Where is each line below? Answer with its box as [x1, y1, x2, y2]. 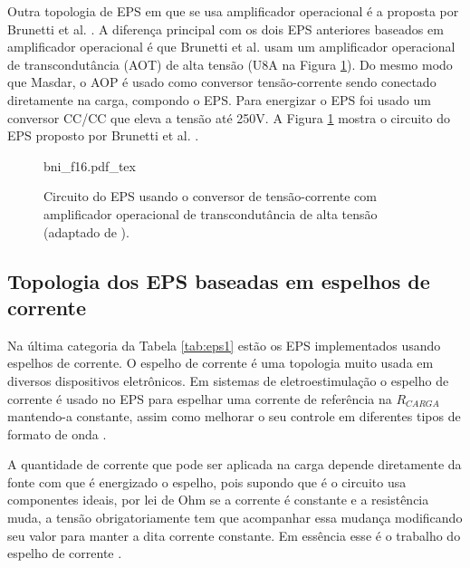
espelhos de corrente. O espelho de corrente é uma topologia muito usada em [7, 353, 434, 372]
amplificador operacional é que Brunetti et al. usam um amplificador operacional [7, 37, 456, 56]
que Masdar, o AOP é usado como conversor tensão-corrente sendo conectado [7, 72, 436, 91]
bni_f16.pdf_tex [43, 156, 136, 175]
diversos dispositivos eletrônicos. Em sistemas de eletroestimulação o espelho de [7, 371, 449, 390]
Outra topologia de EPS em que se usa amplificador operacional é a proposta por [7, 2, 459, 20]
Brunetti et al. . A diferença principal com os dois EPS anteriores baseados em [7, 19, 444, 38]
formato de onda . [7, 424, 107, 443]
